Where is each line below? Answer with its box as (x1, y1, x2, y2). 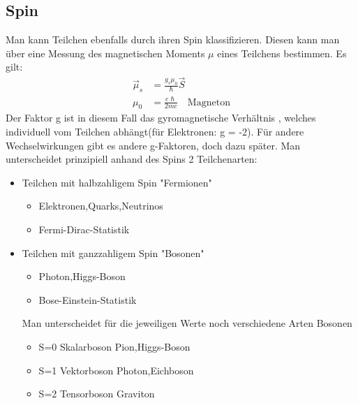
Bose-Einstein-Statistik (38, 292, 137, 307)
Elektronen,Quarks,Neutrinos (38, 198, 163, 213)
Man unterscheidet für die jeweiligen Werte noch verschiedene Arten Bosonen (22, 316, 352, 330)
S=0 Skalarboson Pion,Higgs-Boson (38, 339, 191, 353)
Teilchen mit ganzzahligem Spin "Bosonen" (22, 245, 204, 260)
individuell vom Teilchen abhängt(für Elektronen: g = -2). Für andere (6, 124, 304, 138)
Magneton (187, 97, 230, 108)
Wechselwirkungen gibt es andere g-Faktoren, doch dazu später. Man (6, 138, 301, 152)
